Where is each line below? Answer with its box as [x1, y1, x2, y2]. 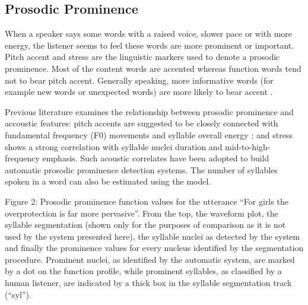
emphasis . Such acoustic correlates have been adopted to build [42, 152, 269, 164]
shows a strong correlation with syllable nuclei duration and [5, 140, 223, 152]
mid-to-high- [225, 140, 271, 152]
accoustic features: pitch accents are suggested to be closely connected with [5, 117, 278, 129]
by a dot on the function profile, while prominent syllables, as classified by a [5, 265, 282, 277]
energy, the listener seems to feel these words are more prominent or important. [5, 39, 294, 51]
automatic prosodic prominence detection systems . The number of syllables [5, 163, 278, 176]
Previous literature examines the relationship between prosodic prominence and [5, 105, 294, 117]
